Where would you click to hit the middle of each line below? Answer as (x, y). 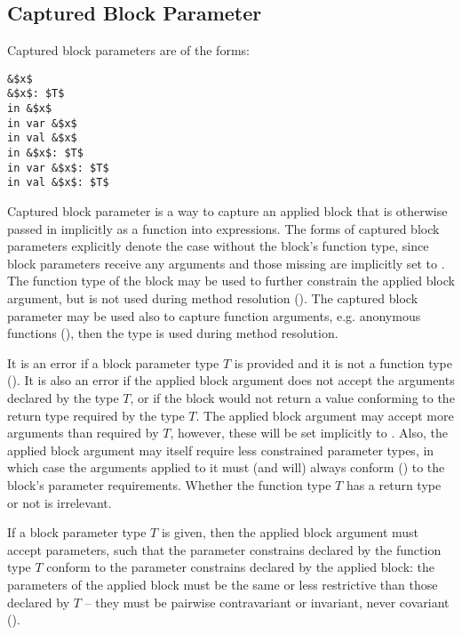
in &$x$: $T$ (45, 153)
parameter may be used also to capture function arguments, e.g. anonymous (214, 315)
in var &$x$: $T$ (58, 168)
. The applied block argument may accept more (325, 415)
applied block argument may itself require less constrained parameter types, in (221, 450)
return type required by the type (96, 415)
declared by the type (63, 397)
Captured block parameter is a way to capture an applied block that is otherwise (227, 211)
